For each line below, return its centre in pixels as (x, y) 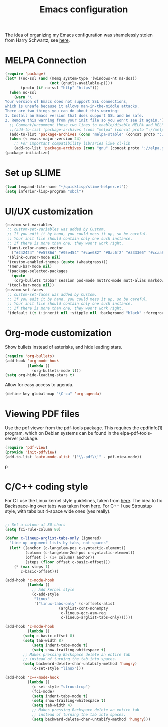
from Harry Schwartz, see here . (38, 40)
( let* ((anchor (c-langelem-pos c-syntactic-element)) (68, 548)
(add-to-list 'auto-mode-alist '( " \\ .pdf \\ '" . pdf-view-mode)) (73, 457)
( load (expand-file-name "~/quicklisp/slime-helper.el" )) (67, 187)
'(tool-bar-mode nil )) (31, 285)
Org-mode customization (59, 333)
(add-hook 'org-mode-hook (32, 361)
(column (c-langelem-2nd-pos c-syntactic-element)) (80, 553)
